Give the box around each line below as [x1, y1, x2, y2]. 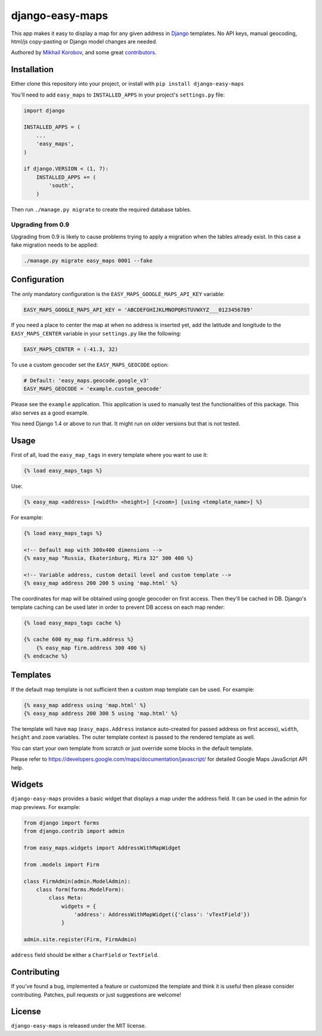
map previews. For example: [11, 803, 80, 810]
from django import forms [23, 819, 100, 826]
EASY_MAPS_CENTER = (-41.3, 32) [23, 346, 119, 353]
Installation [11, 64, 54, 74]
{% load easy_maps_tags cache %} [23, 620, 122, 626]
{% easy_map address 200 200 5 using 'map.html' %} [23, 580, 178, 587]
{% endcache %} [23, 653, 68, 659]
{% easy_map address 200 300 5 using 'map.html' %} [23, 710, 178, 717]
